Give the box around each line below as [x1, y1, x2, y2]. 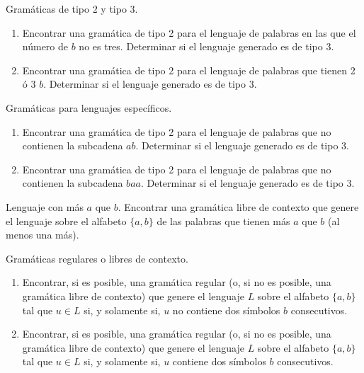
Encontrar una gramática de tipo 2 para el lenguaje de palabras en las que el [22, 25, 356, 40]
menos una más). [6, 227, 79, 242]
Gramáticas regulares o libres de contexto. [6, 251, 188, 265]
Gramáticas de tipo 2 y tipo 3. [6, 1, 138, 16]
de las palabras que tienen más [157, 213, 290, 228]
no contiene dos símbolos [172, 302, 280, 317]
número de [22, 39, 69, 54]
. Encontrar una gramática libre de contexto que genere [118, 199, 359, 214]
